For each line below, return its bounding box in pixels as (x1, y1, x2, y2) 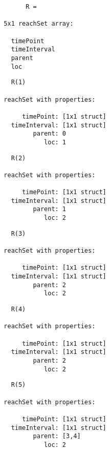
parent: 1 (33, 205, 67, 213)
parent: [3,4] (33, 433, 81, 440)
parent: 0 (33, 130, 67, 138)
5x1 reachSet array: (4, 20, 74, 28)
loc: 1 (44, 138, 67, 146)
